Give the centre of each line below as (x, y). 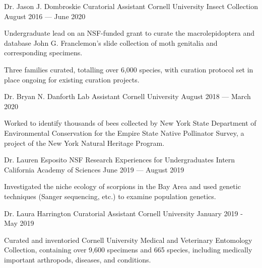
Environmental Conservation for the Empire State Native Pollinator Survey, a (124, 132)
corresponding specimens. (43, 53)
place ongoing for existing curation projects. (72, 79)
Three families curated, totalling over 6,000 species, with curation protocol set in (129, 69)
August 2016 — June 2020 (45, 16)
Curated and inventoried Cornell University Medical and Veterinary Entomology (128, 240)
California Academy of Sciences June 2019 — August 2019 (94, 169)
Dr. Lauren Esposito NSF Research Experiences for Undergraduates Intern (120, 160)
